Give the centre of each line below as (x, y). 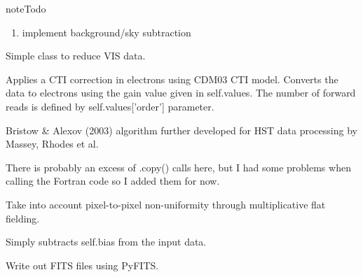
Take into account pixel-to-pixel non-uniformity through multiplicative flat (166, 204)
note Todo (26, 8)
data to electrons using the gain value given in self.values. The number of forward (181, 93)
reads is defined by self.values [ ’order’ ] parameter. (110, 106)
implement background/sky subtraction (107, 32)
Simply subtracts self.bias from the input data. (106, 242)
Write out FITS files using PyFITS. (82, 265)
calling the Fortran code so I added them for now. (113, 181)
